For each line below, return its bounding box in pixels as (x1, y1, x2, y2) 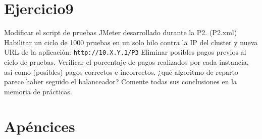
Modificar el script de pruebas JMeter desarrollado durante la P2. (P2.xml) (4, 27, 237, 38)
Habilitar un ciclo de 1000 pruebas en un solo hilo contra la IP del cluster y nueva (4, 37, 258, 47)
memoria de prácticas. (4, 86, 72, 96)
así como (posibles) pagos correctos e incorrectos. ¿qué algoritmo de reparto (4, 66, 238, 77)
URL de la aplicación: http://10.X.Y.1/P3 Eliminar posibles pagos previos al (4, 47, 246, 57)
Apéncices (4, 115, 75, 136)
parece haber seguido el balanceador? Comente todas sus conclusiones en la (4, 76, 237, 87)
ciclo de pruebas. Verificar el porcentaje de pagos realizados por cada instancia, (4, 56, 249, 67)
